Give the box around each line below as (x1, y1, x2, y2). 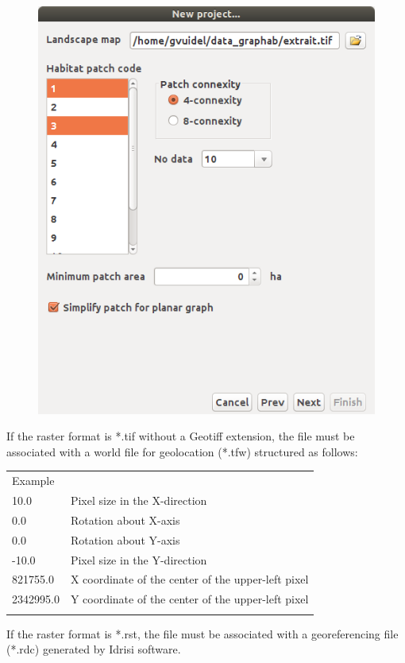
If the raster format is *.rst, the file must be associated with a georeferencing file (6, 625, 399, 642)
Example (12, 472, 55, 489)
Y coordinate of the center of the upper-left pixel (70, 591, 309, 607)
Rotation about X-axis (70, 511, 180, 528)
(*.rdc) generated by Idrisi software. (6, 641, 181, 657)
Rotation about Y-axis (70, 531, 180, 548)
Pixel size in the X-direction (70, 491, 207, 508)
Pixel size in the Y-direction (70, 551, 207, 568)
